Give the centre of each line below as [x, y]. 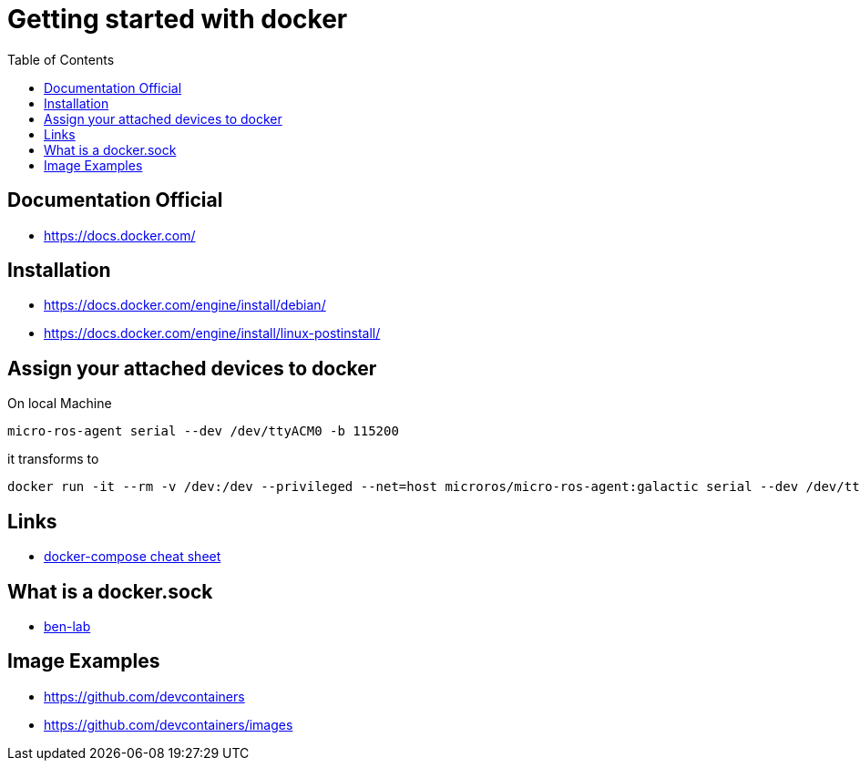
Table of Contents [61, 59]
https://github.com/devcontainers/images [169, 724]
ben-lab [67, 626]
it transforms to [53, 459]
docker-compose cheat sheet [133, 557]
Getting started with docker [178, 19]
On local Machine [60, 404]
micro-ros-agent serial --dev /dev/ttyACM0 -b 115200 [203, 431]
